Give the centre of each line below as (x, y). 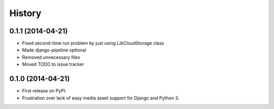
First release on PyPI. (44, 91)
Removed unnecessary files (51, 57)
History (25, 13)
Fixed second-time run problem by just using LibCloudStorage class (93, 43)
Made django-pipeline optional (54, 50)
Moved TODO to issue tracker (53, 64)
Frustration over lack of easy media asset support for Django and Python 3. (101, 98)
